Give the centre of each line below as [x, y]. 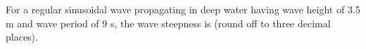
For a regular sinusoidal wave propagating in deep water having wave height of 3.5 [183, 9]
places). [22, 37]
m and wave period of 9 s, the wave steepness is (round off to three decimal [168, 23]
